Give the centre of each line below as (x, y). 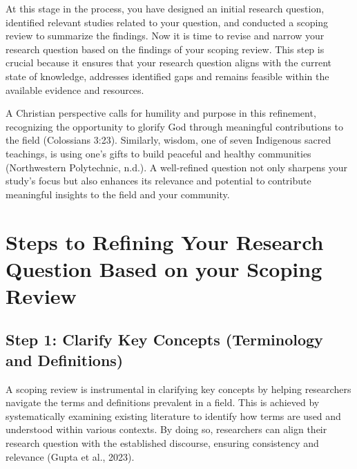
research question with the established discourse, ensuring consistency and (162, 443)
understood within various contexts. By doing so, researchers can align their (166, 429)
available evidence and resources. (75, 89)
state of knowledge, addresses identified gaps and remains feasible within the (167, 76)
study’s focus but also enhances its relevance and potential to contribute (158, 181)
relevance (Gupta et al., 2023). (70, 456)
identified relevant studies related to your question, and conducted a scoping (167, 22)
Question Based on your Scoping (164, 268)
